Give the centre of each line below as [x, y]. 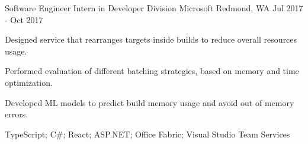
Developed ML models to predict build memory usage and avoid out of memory [150, 102]
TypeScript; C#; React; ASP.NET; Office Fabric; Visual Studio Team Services [147, 134]
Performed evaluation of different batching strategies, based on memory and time [152, 71]
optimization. [29, 82]
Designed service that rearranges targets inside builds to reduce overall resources [151, 39]
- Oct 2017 [24, 19]
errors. [17, 114]
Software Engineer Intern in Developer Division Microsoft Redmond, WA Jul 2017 [154, 8]
